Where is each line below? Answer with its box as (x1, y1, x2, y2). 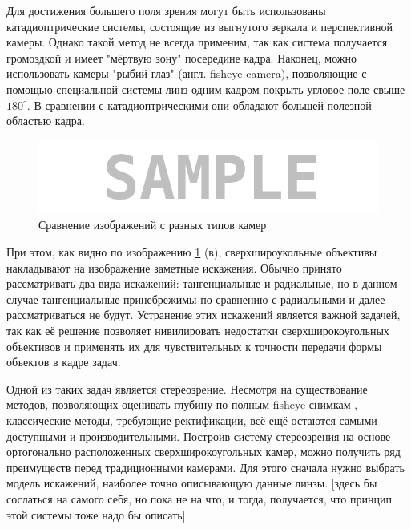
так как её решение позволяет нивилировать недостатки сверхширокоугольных (6, 321, 389, 338)
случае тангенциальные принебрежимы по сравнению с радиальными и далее (6, 290, 385, 307)
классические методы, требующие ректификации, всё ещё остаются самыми (6, 411, 377, 428)
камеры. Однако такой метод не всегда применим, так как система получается (6, 34, 388, 50)
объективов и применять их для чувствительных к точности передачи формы (6, 337, 382, 354)
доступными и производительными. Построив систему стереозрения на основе (6, 427, 391, 444)
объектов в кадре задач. (6, 353, 121, 370)
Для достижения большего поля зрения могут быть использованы (6, 2, 326, 18)
